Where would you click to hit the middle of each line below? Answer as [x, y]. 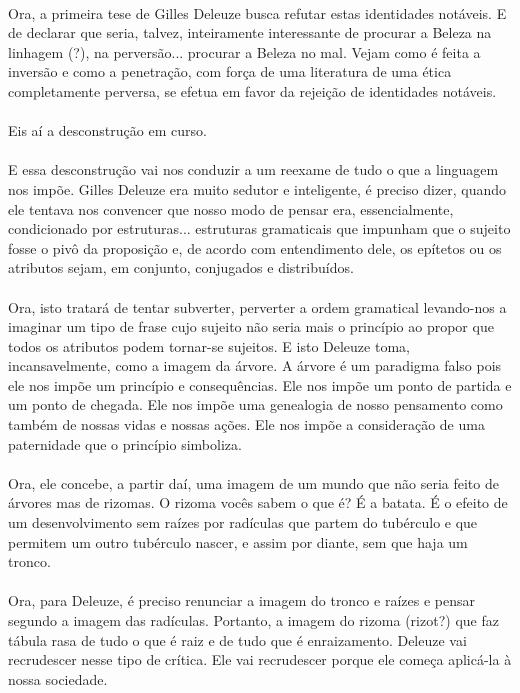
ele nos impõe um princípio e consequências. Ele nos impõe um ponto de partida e [260, 384]
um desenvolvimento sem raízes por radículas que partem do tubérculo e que [243, 522]
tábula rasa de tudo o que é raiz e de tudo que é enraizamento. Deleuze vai [237, 639]
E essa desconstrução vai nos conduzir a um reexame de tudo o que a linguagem [253, 169]
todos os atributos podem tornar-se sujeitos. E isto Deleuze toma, [209, 345]
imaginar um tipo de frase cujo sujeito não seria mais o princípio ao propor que [251, 326]
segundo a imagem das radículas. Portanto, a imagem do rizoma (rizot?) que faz [253, 620]
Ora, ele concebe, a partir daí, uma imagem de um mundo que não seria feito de [253, 482]
